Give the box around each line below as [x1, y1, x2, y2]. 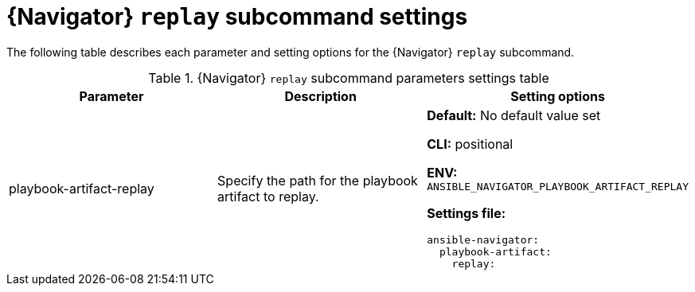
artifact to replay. [217, 188, 319, 204]
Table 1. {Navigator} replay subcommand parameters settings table [148, 69, 549, 86]
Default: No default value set [427, 107, 601, 123]
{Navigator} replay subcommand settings [6, 3, 468, 30]
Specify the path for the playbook [217, 172, 418, 189]
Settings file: [427, 204, 506, 221]
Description [284, 88, 357, 104]
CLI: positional [427, 135, 513, 152]
